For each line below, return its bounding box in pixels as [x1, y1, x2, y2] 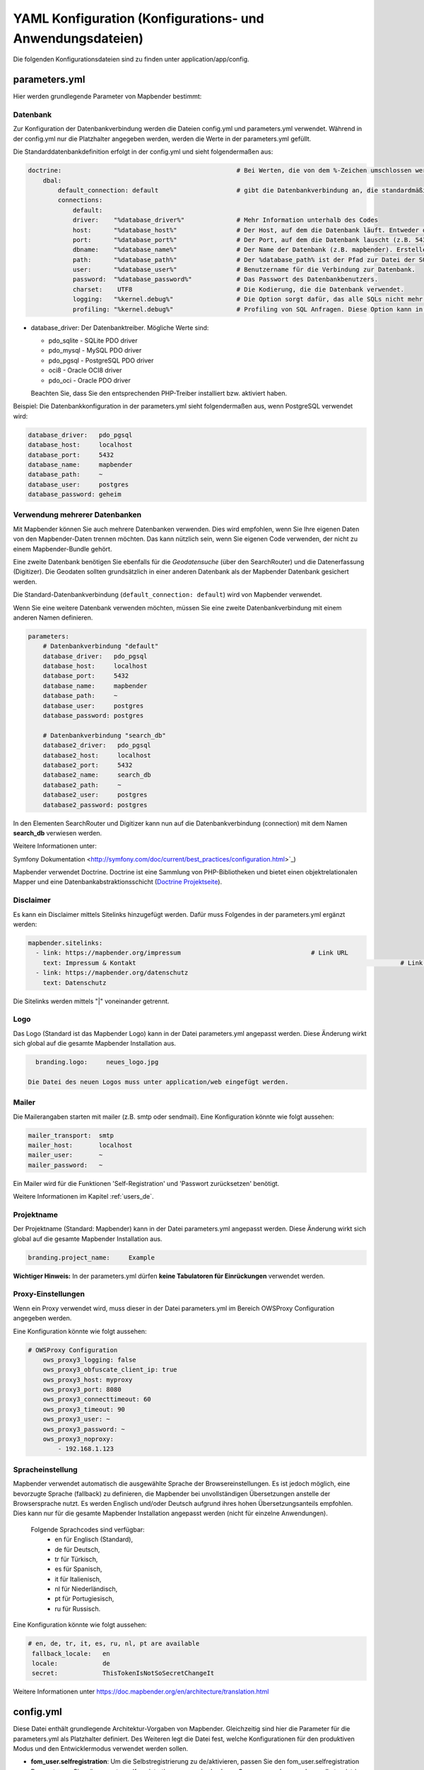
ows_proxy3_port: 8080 [42, 1386, 122, 1394]
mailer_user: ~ [28, 1151, 103, 1159]
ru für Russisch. [54, 1604, 101, 1613]
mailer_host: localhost [28, 1141, 133, 1149]
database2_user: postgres [42, 791, 148, 799]
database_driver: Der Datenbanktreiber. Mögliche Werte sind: [30, 323, 209, 332]
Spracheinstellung [13, 1464, 78, 1474]
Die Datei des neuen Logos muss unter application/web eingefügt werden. [28, 1078, 289, 1086]
